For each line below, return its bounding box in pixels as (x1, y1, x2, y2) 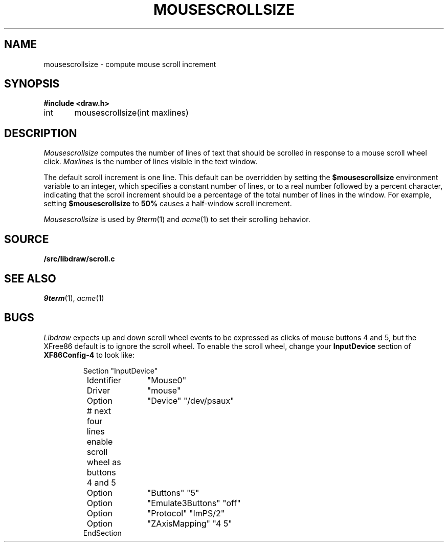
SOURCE (4, 232, 49, 246)
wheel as (86, 456, 121, 467)
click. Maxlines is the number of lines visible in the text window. (43, 157, 258, 166)
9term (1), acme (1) (43, 293, 104, 302)
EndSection (83, 528, 122, 537)
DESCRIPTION (4, 126, 77, 140)
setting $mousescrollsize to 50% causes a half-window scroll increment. (43, 199, 292, 208)
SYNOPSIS (4, 77, 60, 91)
